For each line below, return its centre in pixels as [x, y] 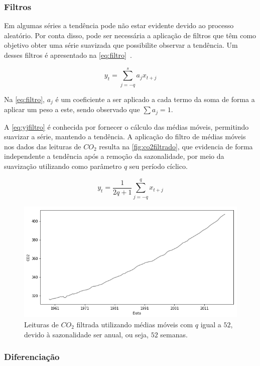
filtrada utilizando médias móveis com [135, 324]
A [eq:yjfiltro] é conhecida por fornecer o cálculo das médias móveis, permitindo [126, 126]
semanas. [174, 334]
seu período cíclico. [158, 166]
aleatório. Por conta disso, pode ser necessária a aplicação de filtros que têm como [130, 35]
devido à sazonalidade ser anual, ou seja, [86, 334]
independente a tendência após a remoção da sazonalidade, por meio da [114, 156]
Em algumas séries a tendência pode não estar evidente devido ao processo [119, 25]
